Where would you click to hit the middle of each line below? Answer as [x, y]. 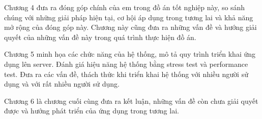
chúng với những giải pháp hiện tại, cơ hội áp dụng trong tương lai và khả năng [129, 17]
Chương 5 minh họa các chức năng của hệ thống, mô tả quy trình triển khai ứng [130, 54]
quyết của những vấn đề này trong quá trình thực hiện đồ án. [100, 37]
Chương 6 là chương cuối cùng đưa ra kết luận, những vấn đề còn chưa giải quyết [131, 101]
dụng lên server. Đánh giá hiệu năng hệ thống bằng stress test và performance [126, 64]
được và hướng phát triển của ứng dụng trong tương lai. [92, 111]
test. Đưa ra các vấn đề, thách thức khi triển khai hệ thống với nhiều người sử [126, 74]
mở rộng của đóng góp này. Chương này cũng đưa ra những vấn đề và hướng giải [130, 27]
